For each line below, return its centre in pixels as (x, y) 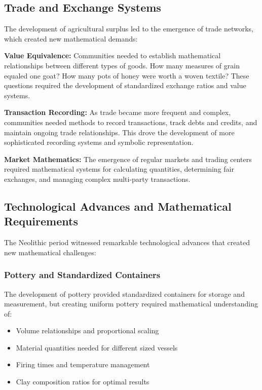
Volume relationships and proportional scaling (87, 330)
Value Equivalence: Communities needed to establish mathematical (113, 55)
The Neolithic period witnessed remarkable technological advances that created (127, 242)
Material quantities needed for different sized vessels (97, 347)
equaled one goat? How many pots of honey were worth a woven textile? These (127, 75)
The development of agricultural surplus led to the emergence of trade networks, (129, 29)
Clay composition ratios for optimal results (83, 382)
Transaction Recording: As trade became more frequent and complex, (118, 112)
